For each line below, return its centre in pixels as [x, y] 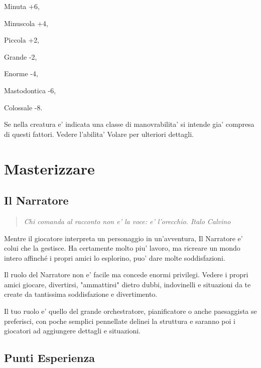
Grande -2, [21, 56]
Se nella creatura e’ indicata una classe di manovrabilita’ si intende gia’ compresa [129, 124]
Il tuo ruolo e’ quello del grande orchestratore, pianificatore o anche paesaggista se [130, 311]
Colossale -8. [23, 107]
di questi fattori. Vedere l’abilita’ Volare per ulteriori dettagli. [99, 134]
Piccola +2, [22, 40]
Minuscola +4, [26, 23]
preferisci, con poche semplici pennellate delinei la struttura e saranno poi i [120, 321]
